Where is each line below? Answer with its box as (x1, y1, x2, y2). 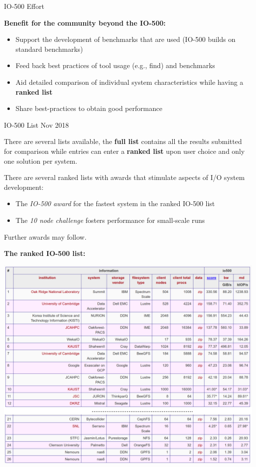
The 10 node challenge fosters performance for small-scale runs (15, 215, 205, 225)
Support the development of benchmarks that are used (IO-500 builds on (15, 34, 236, 44)
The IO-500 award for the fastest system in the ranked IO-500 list (15, 198, 215, 209)
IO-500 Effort (4, 1, 44, 11)
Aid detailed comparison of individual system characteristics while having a (15, 76, 243, 87)
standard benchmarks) (15, 43, 83, 54)
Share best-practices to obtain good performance (15, 103, 162, 113)
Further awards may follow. (4, 231, 87, 242)
